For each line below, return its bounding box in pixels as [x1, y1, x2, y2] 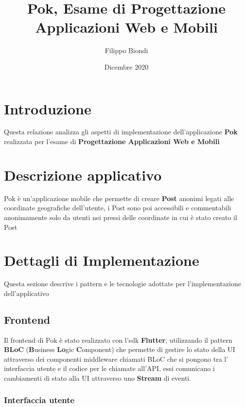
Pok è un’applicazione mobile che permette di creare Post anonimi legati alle [4, 193, 234, 203]
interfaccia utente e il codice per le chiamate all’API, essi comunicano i [4, 363, 215, 373]
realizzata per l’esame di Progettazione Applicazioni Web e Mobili [4, 136, 220, 147]
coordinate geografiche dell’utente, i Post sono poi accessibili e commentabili [4, 203, 231, 213]
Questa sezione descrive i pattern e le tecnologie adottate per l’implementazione [4, 278, 241, 289]
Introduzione [4, 98, 91, 118]
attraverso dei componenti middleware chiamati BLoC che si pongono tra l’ [4, 353, 228, 364]
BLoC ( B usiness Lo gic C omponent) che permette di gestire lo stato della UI [4, 344, 235, 354]
